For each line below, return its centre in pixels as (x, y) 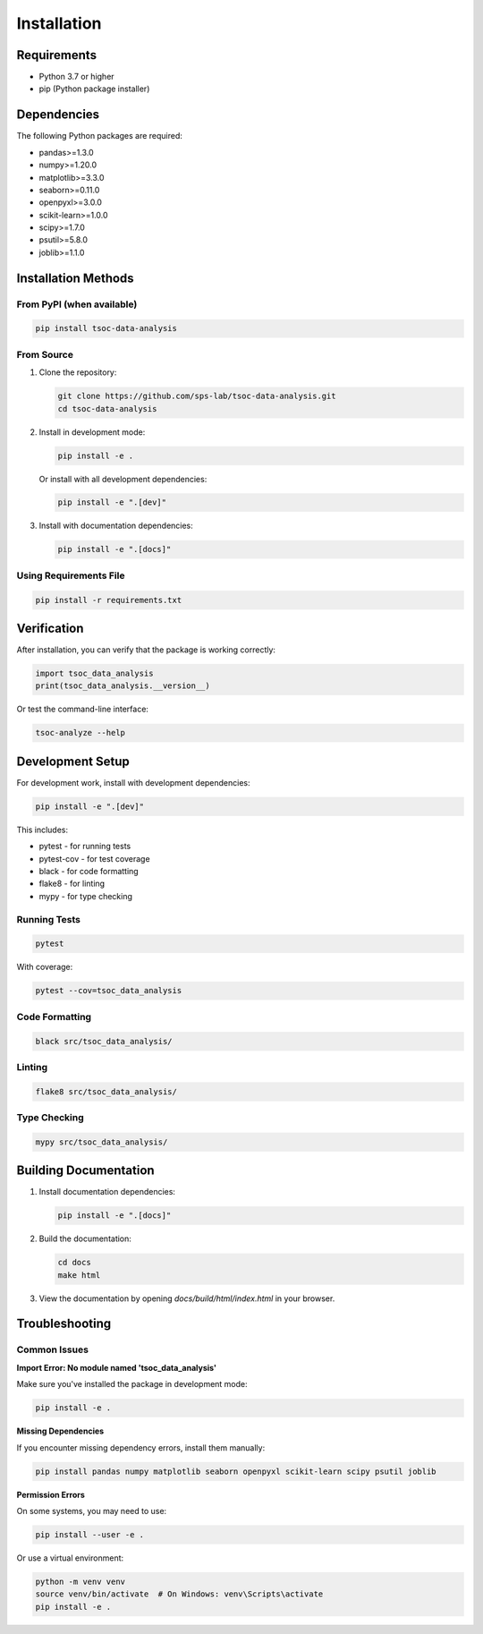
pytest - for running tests (85, 847)
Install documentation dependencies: (107, 1192)
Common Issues (53, 1349)
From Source (45, 354)
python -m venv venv (80, 1581)
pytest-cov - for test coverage (95, 858)
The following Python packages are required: (100, 136)
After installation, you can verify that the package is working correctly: (146, 650)
